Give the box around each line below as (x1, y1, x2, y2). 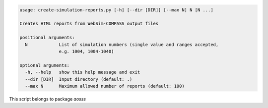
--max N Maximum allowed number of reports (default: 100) (25, 83, 185, 89)
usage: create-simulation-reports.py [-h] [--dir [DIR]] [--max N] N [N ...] (19, 7, 213, 12)
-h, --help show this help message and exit (25, 69, 140, 75)
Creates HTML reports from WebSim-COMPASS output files (19, 21, 159, 27)
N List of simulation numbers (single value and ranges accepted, (25, 42, 219, 47)
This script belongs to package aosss (9, 96, 86, 102)
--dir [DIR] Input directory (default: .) (25, 76, 133, 82)
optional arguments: (19, 62, 69, 68)
